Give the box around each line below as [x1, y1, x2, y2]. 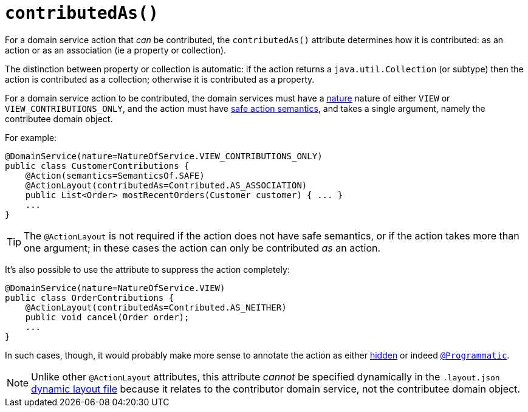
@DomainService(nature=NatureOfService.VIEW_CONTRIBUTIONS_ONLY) [5, 151, 323, 161]
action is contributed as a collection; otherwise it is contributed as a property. [5, 74, 315, 84]
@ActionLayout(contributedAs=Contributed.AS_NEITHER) [25, 302, 287, 312]
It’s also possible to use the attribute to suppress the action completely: [5, 264, 290, 275]
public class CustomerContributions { [5, 160, 190, 171]
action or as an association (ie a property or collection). [5, 44, 227, 55]
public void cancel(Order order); [25, 312, 190, 322]
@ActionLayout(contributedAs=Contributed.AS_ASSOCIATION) [25, 180, 307, 190]
